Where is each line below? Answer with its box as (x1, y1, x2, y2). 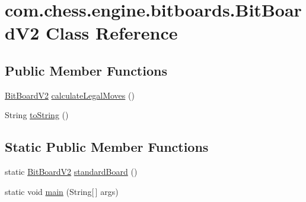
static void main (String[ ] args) (5, 185, 119, 197)
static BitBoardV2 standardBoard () (5, 165, 138, 178)
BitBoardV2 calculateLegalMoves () (5, 89, 135, 101)
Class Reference (46, 21, 178, 45)
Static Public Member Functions (5, 138, 209, 156)
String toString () (5, 109, 69, 121)
